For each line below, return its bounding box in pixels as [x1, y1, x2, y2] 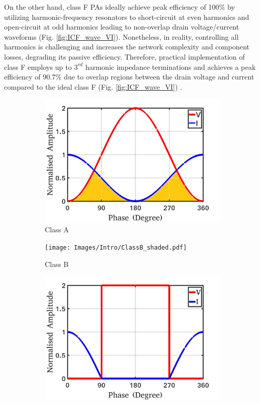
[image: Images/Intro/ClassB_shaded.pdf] [45, 244, 187, 252]
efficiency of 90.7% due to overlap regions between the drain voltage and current [4, 71, 254, 82]
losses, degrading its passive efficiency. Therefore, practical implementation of [4, 51, 245, 62]
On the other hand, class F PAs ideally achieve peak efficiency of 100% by [4, 2, 235, 12]
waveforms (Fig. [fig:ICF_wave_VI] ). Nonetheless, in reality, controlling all [4, 31, 239, 42]
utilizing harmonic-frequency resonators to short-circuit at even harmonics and [4, 11, 249, 22]
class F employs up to [4, 61, 72, 72]
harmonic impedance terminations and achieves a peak [85, 61, 256, 72]
